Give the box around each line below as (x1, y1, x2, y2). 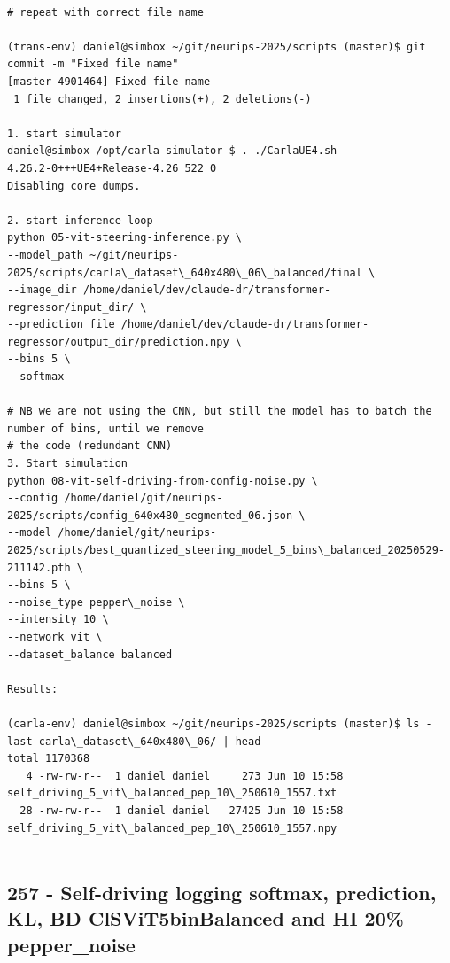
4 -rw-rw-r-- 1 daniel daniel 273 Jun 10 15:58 (26, 769, 344, 782)
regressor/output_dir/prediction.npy (7, 335, 229, 348)
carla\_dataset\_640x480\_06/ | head (38, 734, 261, 748)
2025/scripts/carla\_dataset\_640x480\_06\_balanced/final (7, 266, 362, 279)
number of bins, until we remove (7, 422, 204, 435)
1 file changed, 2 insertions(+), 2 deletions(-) (13, 92, 312, 105)
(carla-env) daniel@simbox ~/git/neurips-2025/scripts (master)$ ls (7, 717, 420, 730)
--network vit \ (7, 630, 103, 643)
